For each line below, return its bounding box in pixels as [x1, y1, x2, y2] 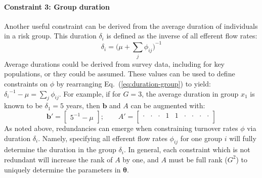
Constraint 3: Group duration [4, 1, 110, 12]
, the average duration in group [142, 88, 239, 99]
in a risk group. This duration [4, 30, 97, 41]
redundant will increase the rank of [4, 154, 113, 164]
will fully [229, 132, 256, 143]
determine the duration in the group [4, 144, 116, 155]
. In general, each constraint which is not [123, 144, 250, 155]
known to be [4, 100, 42, 111]
